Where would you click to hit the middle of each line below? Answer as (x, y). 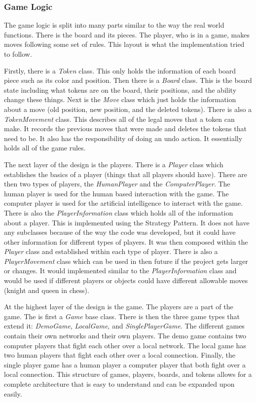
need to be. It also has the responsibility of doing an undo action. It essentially (123, 138)
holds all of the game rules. (45, 148)
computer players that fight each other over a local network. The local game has (125, 345)
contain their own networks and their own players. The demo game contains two (125, 336)
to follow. (18, 54)
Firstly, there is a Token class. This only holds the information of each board (120, 70)
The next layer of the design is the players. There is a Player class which (114, 164)
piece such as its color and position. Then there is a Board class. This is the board (128, 80)
